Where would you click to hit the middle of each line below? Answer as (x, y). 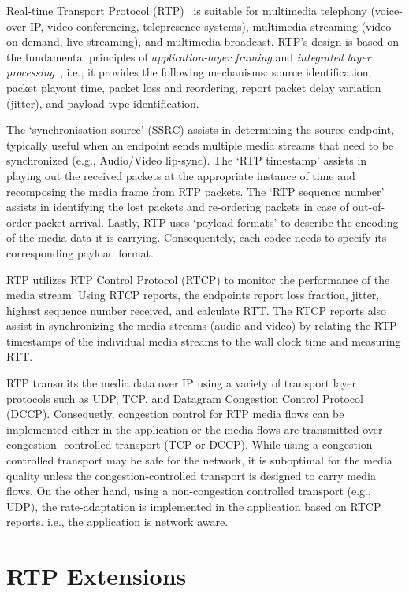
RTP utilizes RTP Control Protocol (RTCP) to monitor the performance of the (198, 279)
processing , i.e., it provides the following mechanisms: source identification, (189, 72)
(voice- (387, 10)
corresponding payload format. (80, 252)
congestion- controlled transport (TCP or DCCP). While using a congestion (190, 444)
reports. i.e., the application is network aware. (117, 522)
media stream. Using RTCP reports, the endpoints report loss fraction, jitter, (193, 295)
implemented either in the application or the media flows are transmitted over (195, 429)
